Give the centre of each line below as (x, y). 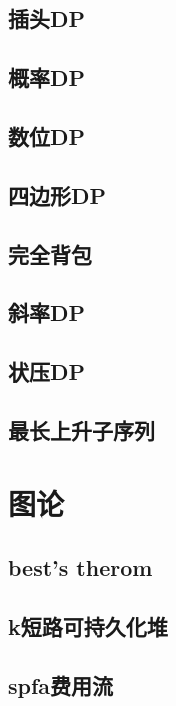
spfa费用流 (61, 684)
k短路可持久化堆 (88, 625)
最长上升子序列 (81, 429)
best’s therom (80, 567)
